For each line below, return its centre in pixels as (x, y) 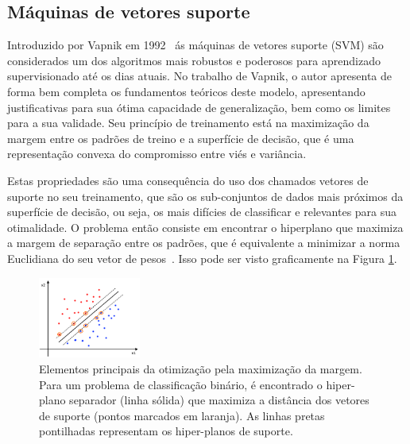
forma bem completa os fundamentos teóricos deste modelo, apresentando (186, 91)
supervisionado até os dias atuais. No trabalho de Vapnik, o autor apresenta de (200, 76)
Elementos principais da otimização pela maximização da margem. (201, 369)
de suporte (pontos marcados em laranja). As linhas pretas (182, 415)
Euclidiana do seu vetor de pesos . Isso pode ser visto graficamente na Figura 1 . (202, 258)
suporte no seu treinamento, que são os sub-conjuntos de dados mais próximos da (205, 196)
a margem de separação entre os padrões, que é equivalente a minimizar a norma (204, 243)
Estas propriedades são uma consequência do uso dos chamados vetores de (188, 180)
